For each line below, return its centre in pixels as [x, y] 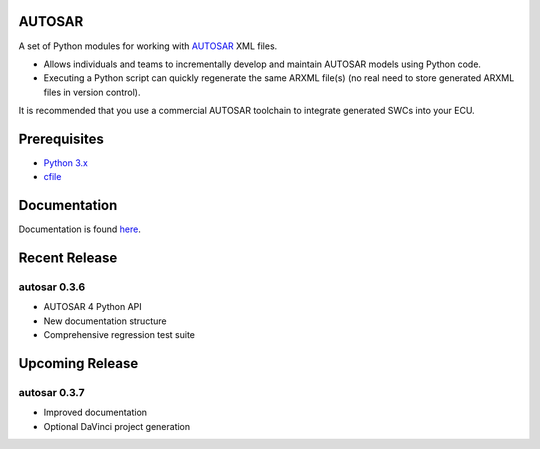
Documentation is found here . [80, 229]
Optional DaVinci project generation [117, 426]
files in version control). [92, 92]
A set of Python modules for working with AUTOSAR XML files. [148, 46]
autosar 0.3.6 [52, 287]
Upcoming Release [78, 363]
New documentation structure [105, 321]
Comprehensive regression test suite [119, 335]
